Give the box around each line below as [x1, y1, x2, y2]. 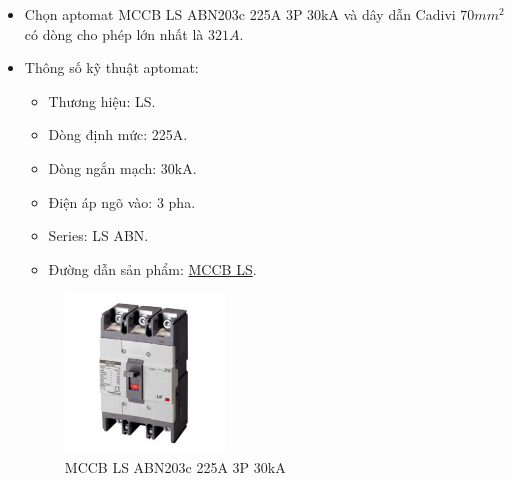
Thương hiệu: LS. [48, 90, 156, 111]
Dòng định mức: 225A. [48, 124, 188, 145]
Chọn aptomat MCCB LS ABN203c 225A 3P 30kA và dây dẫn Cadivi [24, 4, 456, 24]
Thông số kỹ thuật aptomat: [24, 57, 199, 78]
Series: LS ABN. [48, 225, 149, 246]
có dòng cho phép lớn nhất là [24, 23, 204, 44]
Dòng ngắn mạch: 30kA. [48, 157, 197, 178]
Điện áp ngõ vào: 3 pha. [48, 191, 196, 212]
